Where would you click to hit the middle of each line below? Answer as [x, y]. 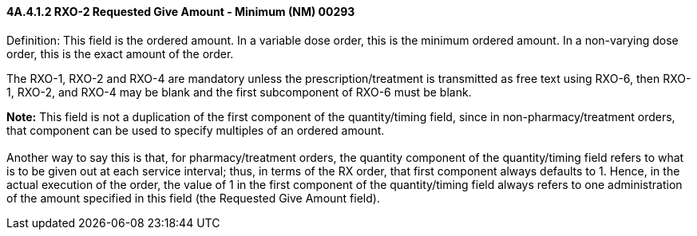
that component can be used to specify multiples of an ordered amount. [196, 130]
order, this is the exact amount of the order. [120, 53]
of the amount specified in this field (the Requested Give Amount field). [193, 198]
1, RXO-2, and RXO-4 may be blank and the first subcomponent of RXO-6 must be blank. [239, 92]
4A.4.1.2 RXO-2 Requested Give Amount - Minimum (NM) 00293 [181, 12]
